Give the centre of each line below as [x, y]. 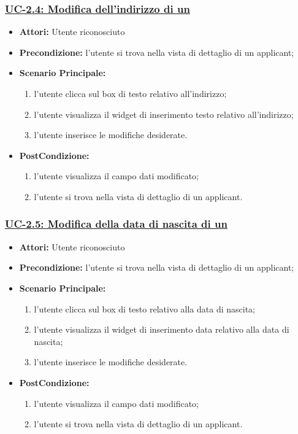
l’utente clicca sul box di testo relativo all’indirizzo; [130, 93]
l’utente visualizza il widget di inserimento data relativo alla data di [162, 329]
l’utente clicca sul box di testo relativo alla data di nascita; [144, 308]
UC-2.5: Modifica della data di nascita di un [116, 224]
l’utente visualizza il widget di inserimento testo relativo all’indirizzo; [164, 114]
